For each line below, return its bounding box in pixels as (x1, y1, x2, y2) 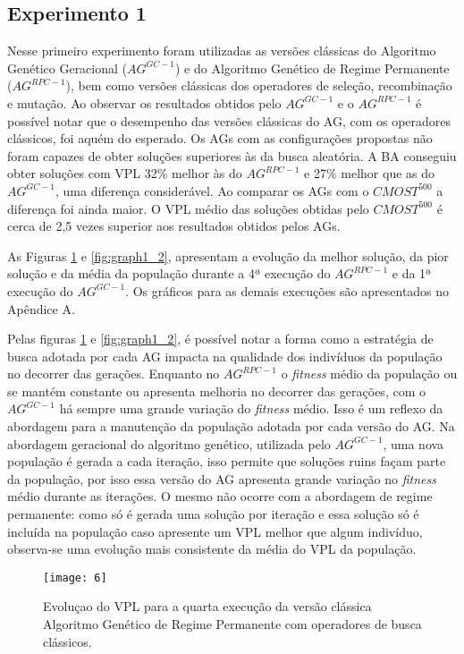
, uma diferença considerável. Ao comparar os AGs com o (55, 181, 369, 200)
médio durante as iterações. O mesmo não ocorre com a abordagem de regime (7, 487, 433, 505)
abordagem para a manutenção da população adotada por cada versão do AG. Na (7, 417, 455, 436)
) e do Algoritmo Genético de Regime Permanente (175, 58, 450, 77)
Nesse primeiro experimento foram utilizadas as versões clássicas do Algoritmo (7, 41, 436, 60)
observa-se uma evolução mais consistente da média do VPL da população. (7, 539, 417, 558)
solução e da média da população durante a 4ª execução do (7, 264, 331, 283)
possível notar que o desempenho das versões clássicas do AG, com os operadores (7, 111, 451, 130)
